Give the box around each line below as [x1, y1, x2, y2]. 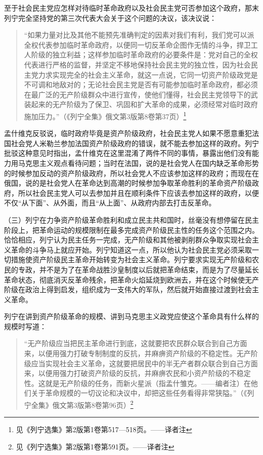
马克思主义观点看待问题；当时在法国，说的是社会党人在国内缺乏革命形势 [18, 157, 259, 168]
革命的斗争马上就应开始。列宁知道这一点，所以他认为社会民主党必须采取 [11, 244, 252, 255]
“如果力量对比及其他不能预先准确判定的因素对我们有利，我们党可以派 [24, 29, 254, 40]
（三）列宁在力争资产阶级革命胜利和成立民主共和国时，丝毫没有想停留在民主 [4, 214, 259, 225]
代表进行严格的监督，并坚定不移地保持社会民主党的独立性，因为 [24, 59, 237, 69]
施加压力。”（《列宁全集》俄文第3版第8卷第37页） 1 [24, 109, 187, 121]
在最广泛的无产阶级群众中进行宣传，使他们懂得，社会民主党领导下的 [24, 89, 251, 99]
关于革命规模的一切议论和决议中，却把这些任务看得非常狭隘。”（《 [31, 388, 247, 398]
